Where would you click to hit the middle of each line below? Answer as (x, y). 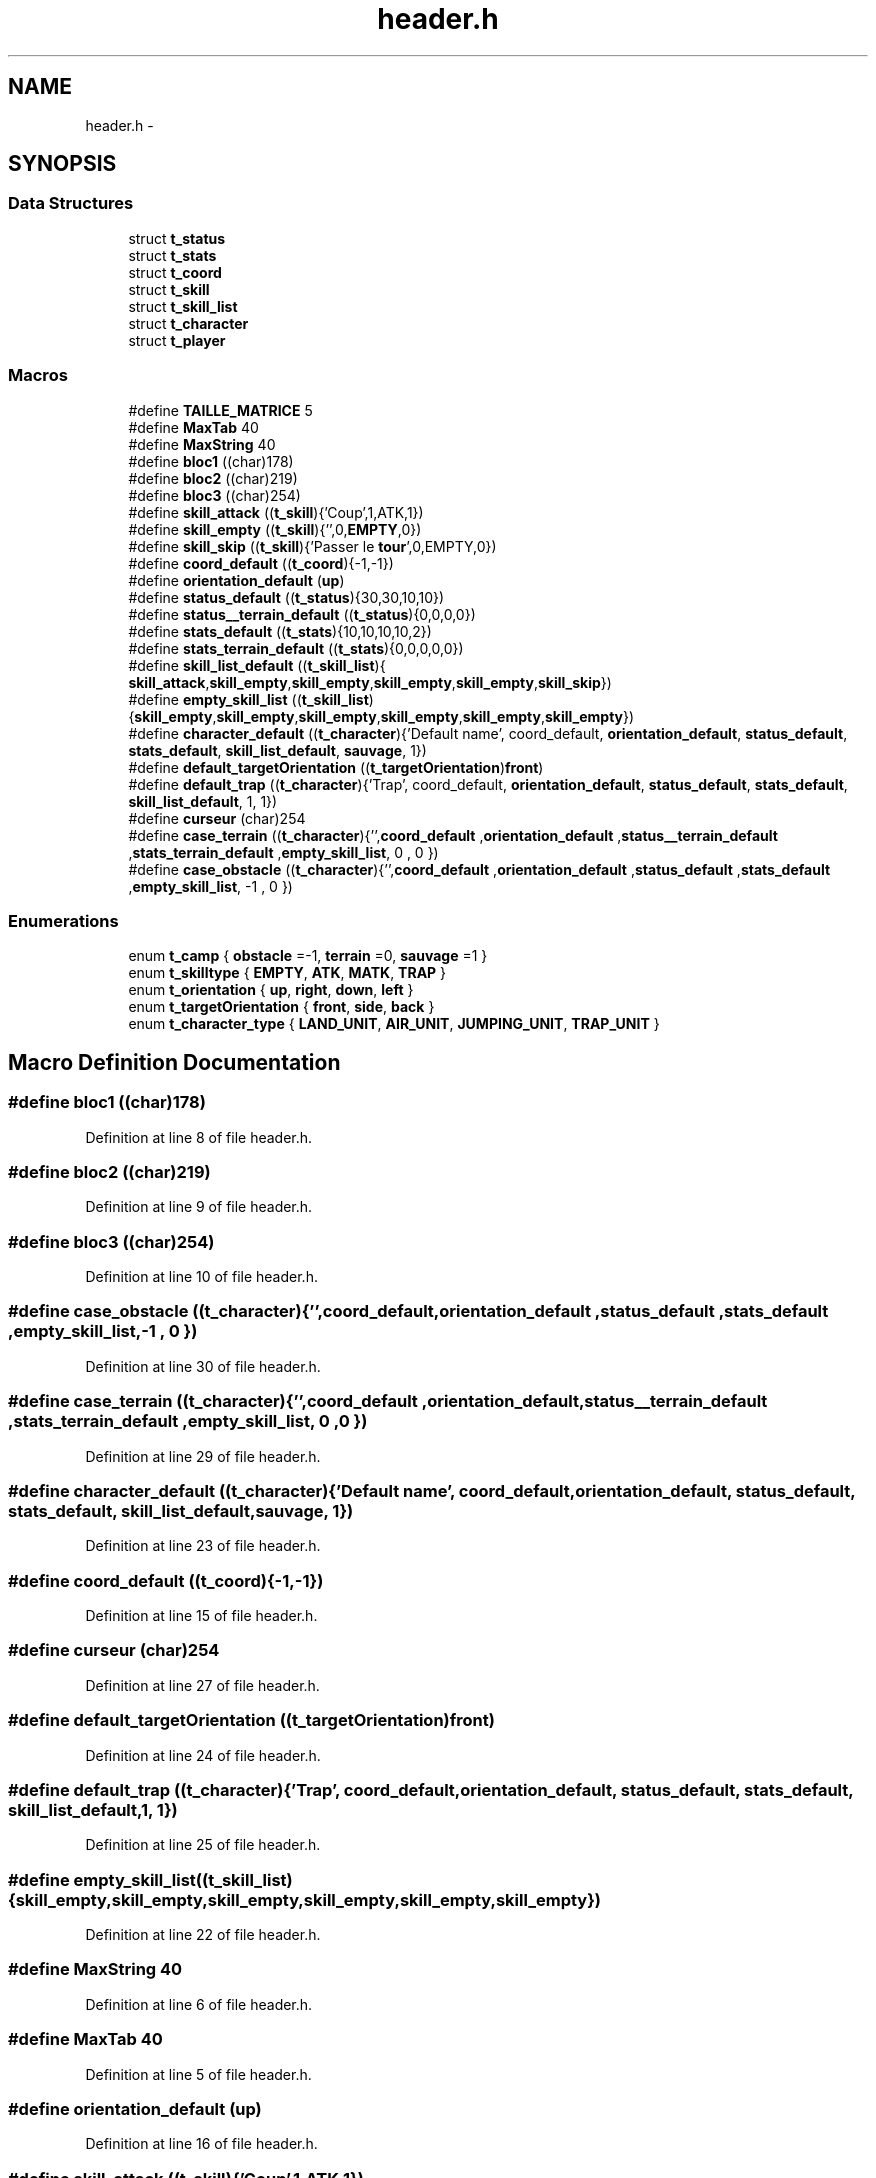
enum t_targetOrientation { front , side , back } (281, 1007)
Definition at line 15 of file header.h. (201, 1616)
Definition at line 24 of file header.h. (203, 1755)
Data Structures (71, 203)
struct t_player (177, 340)
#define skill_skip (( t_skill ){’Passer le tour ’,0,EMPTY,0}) (312, 546)
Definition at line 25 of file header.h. (203, 1845)
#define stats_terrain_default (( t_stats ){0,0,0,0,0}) (296, 648)
